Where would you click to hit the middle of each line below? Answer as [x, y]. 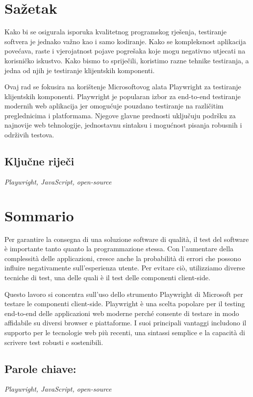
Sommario [39, 215]
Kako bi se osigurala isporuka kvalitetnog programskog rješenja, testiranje [115, 32]
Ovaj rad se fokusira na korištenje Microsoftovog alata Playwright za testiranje [123, 87]
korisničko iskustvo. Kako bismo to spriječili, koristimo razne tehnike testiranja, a [127, 60]
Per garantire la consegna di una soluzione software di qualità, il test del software [127, 239]
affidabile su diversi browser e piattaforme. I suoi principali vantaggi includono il [126, 323]
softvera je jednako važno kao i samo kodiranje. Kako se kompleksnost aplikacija [125, 41]
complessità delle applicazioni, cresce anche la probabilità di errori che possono [123, 258]
